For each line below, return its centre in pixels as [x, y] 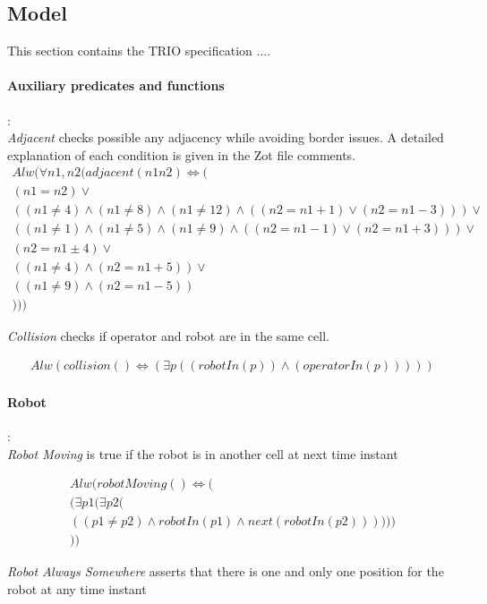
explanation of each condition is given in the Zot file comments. [182, 154]
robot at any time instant [77, 588]
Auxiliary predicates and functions [116, 85]
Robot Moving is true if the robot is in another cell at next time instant [203, 453]
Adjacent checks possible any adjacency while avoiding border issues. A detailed [226, 137]
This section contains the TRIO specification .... [139, 51]
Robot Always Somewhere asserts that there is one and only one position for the [226, 571]
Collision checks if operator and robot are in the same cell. [168, 335]
